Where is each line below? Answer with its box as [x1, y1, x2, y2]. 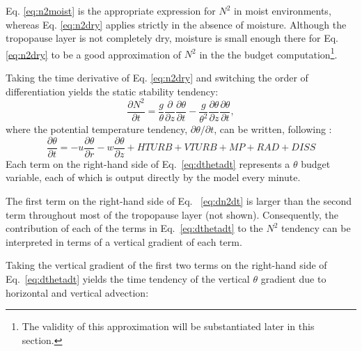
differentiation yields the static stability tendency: [6, 84, 219, 98]
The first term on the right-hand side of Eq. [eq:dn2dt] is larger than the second [6, 193, 352, 208]
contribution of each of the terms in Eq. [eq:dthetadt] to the [6, 221, 263, 235]
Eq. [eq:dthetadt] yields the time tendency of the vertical [6, 271, 250, 286]
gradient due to [260, 271, 326, 286]
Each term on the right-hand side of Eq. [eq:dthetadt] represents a [6, 156, 290, 171]
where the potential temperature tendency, [6, 122, 188, 136]
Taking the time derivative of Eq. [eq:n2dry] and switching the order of [6, 70, 308, 85]
